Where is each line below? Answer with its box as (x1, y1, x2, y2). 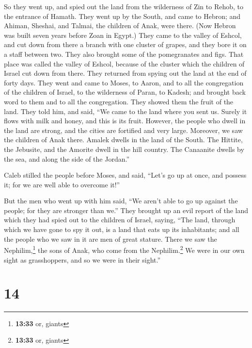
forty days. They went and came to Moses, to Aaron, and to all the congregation (4, 77, 244, 87)
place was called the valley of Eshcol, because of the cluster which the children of (4, 58, 245, 68)
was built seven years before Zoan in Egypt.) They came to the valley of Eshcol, (4, 30, 242, 40)
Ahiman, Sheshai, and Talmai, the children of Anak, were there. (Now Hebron (4, 20, 236, 31)
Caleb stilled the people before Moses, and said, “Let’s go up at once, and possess (4, 170, 247, 180)
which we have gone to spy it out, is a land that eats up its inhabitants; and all (4, 224, 239, 234)
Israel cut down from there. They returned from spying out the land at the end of (4, 68, 247, 78)
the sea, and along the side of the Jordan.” (4, 153, 129, 164)
